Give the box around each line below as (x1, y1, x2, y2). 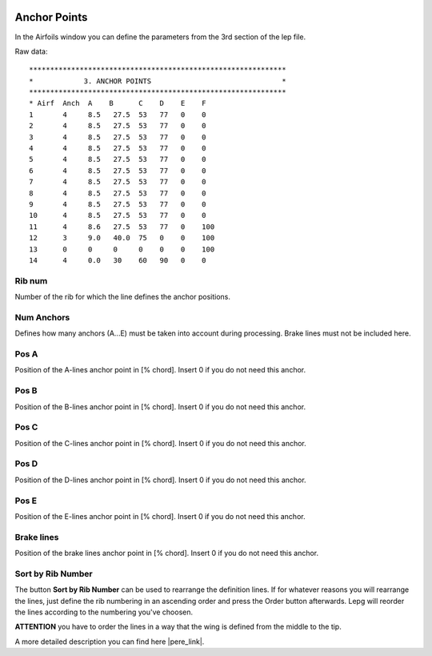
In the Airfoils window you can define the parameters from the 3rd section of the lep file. (14, 32, 306, 42)
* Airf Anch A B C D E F (29, 99, 207, 108)
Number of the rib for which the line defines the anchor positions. (14, 292, 231, 302)
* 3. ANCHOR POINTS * (29, 76, 287, 86)
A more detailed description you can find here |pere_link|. (14, 637, 205, 646)
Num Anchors (14, 312, 70, 323)
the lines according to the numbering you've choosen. (14, 607, 194, 617)
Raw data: (14, 46, 48, 56)
